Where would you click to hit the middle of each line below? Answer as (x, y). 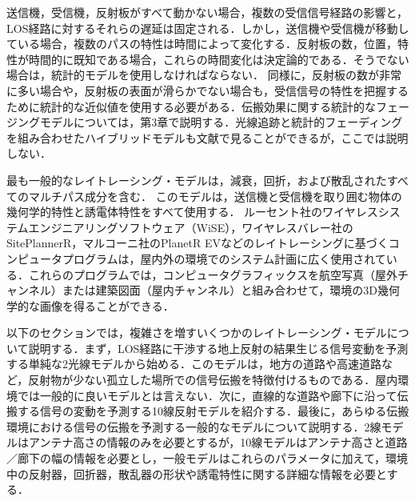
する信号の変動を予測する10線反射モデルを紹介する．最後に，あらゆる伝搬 (213, 411)
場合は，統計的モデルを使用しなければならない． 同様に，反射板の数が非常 (204, 75)
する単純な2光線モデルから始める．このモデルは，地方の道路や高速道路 (194, 364)
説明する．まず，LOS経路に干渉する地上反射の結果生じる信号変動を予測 (218, 348)
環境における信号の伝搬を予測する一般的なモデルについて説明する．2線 (194, 426)
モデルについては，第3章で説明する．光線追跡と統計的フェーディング (221, 122)
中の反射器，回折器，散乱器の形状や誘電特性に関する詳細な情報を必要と (197, 473)
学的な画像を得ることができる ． (90, 305)
